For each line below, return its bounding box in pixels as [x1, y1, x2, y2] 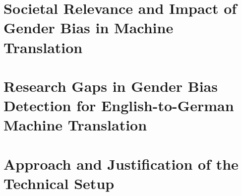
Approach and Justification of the [3, 153, 239, 174]
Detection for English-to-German [3, 95, 234, 116]
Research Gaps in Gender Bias [3, 75, 218, 96]
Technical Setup [3, 173, 115, 193]
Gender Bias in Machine [3, 17, 174, 38]
